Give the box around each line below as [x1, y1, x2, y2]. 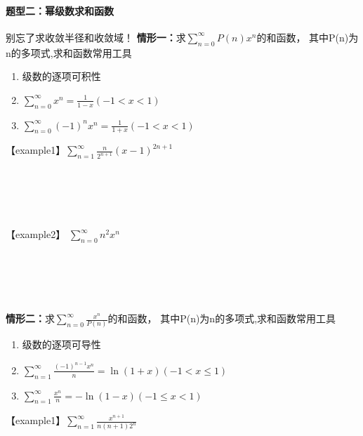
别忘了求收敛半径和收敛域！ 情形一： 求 [6, 29, 186, 44]
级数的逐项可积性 [22, 69, 101, 84]
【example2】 [6, 227, 66, 242]
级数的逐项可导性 [22, 337, 101, 352]
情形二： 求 [6, 311, 55, 326]
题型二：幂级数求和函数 [6, 3, 114, 18]
